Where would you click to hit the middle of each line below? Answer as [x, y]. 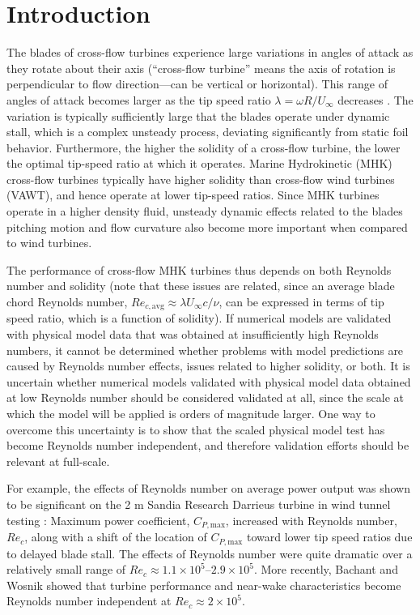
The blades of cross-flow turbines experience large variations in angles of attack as [210, 52]
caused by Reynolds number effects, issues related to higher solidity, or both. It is [208, 366]
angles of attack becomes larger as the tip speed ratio [139, 99]
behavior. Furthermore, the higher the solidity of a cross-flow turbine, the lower [204, 147]
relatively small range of [66, 569]
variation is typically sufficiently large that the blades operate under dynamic [198, 115]
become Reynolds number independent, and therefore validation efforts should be [208, 445]
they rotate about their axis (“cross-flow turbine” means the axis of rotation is [201, 68]
